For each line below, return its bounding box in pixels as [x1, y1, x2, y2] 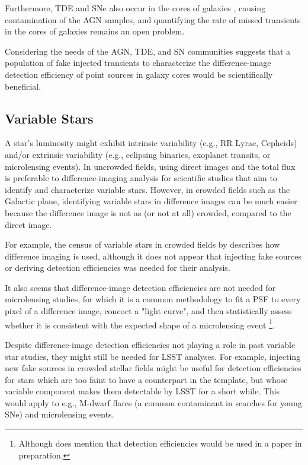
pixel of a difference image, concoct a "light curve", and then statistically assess [5, 305, 292, 317]
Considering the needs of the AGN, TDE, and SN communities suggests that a [5, 45, 291, 57]
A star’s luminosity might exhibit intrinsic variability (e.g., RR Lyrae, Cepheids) [5, 137, 297, 149]
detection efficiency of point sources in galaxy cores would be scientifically [5, 68, 273, 80]
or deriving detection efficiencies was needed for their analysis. [5, 261, 230, 274]
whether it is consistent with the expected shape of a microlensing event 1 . [5, 317, 275, 331]
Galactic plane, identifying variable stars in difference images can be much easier [5, 195, 297, 207]
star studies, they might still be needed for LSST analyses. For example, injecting [5, 350, 301, 362]
